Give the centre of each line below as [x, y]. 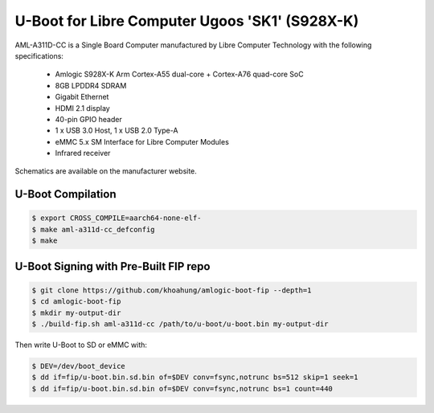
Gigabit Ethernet [82, 97]
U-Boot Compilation [66, 194]
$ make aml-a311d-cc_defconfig [94, 229]
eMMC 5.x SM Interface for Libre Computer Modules [142, 141]
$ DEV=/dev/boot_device [79, 366]
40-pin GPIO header [88, 119]
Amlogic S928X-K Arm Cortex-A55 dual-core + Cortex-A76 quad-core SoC [180, 74]
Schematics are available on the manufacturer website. [106, 171]
